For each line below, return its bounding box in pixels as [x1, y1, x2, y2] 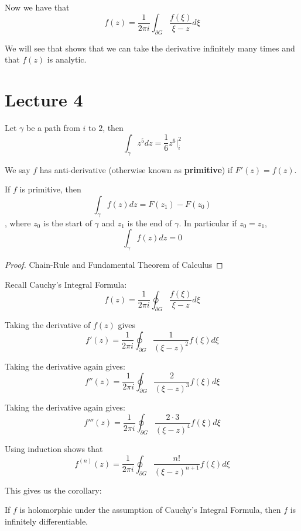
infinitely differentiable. [5, 515, 88, 527]
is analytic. [47, 53, 87, 65]
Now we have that [5, 1, 70, 13]
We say [5, 163, 30, 175]
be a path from [26, 122, 80, 134]
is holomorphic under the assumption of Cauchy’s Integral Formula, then [19, 504, 281, 516]
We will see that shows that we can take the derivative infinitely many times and [5, 42, 295, 54]
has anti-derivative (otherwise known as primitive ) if [39, 163, 233, 175]
